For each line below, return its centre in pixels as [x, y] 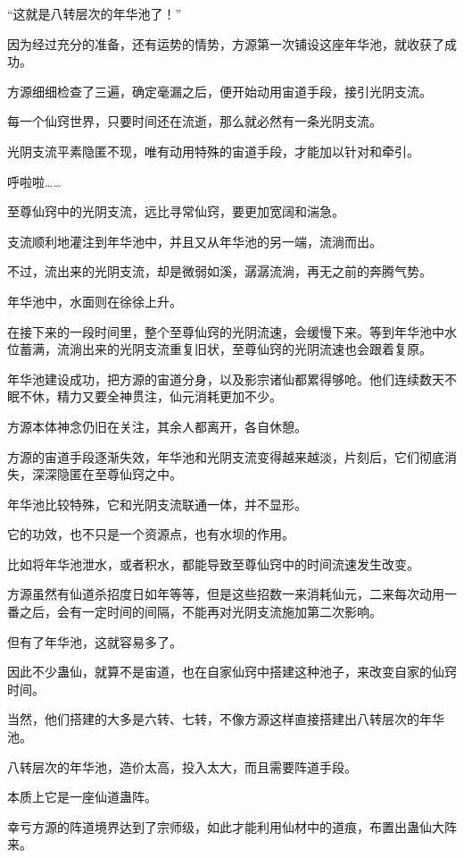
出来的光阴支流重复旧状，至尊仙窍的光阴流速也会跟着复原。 [257, 349]
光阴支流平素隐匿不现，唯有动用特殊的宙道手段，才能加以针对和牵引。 [213, 151]
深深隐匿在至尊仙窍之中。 [107, 474]
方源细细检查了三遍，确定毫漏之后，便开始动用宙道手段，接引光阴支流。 [220, 91]
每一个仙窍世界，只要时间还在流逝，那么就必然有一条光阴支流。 [195, 121]
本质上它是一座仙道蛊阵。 [82, 797]
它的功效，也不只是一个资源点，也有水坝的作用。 [151, 534]
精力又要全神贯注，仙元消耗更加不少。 [169, 396]
